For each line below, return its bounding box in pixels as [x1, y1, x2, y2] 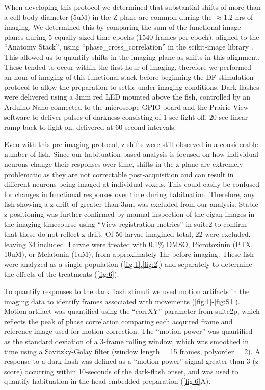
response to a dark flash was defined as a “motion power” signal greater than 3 [4, 356, 250, 367]
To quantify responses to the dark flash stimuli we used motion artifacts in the [4, 286, 250, 297]
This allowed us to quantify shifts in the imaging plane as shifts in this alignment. [4, 51, 260, 62]
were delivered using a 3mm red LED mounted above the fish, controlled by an [4, 91, 251, 102]
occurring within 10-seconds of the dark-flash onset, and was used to [24, 365, 238, 376]
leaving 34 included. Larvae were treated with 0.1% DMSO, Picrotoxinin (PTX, [4, 238, 253, 249]
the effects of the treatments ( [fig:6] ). [4, 269, 119, 279]
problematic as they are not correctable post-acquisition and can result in [4, 168, 234, 179]
